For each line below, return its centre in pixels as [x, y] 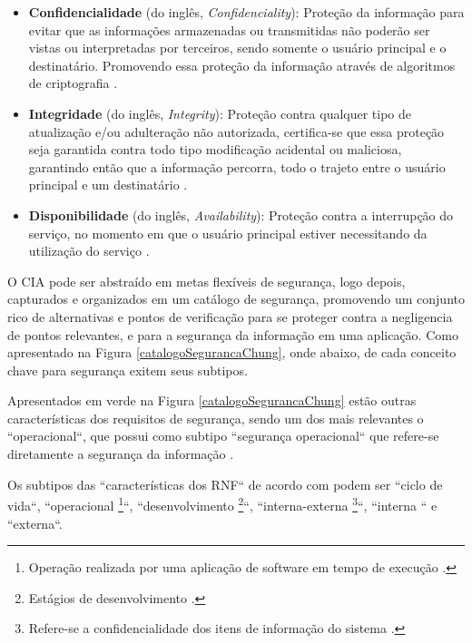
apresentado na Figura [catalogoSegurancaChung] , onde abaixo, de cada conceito [232, 352]
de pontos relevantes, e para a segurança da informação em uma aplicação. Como [233, 334]
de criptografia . [73, 83]
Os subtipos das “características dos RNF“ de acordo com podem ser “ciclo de [225, 484]
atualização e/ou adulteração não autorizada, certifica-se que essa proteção [236, 131]
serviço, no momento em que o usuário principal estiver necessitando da [228, 233]
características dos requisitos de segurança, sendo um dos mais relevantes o [216, 418]
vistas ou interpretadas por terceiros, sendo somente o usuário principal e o [237, 48]
